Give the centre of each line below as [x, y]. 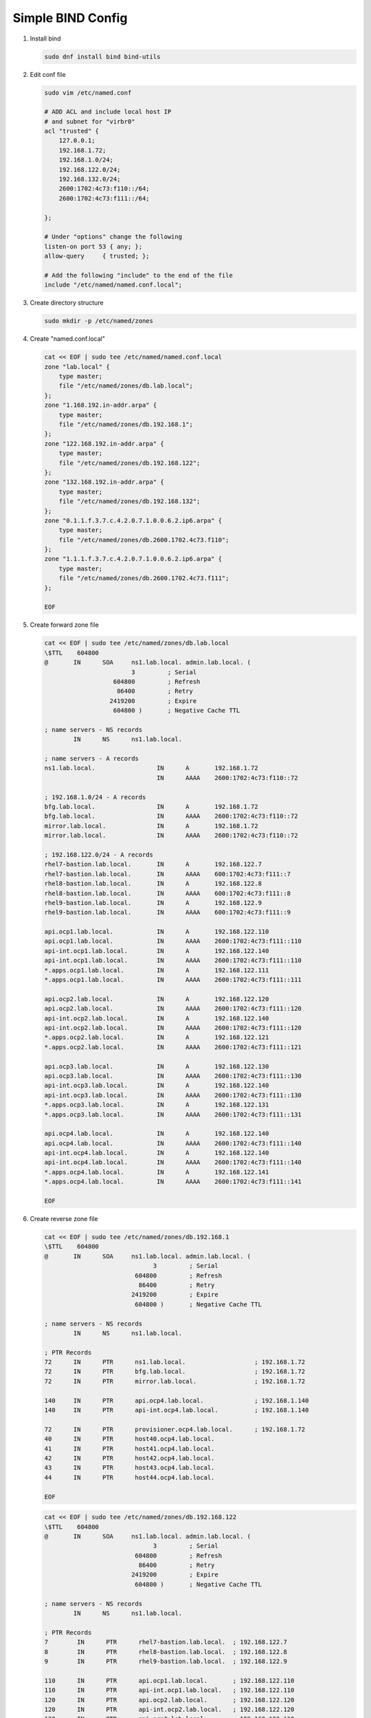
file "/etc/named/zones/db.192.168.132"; [130, 501]
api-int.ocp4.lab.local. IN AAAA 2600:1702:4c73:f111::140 [173, 1162]
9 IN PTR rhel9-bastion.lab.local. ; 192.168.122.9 [166, 1661]
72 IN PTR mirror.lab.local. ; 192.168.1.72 [175, 1381]
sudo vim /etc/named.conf [88, 92]
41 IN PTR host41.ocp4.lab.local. [130, 1449]
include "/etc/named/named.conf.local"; [113, 285]
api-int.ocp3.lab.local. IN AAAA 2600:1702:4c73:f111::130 [173, 1095]
